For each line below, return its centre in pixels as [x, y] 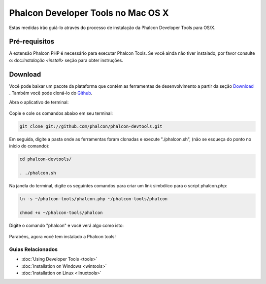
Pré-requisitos [32, 42]
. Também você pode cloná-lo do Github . [51, 93]
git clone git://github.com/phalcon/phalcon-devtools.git [91, 126]
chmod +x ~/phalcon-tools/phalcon [61, 213]
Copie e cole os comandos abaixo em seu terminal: [61, 113]
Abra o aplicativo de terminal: [39, 102]
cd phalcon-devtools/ [46, 159]
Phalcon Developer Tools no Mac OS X [89, 13]
